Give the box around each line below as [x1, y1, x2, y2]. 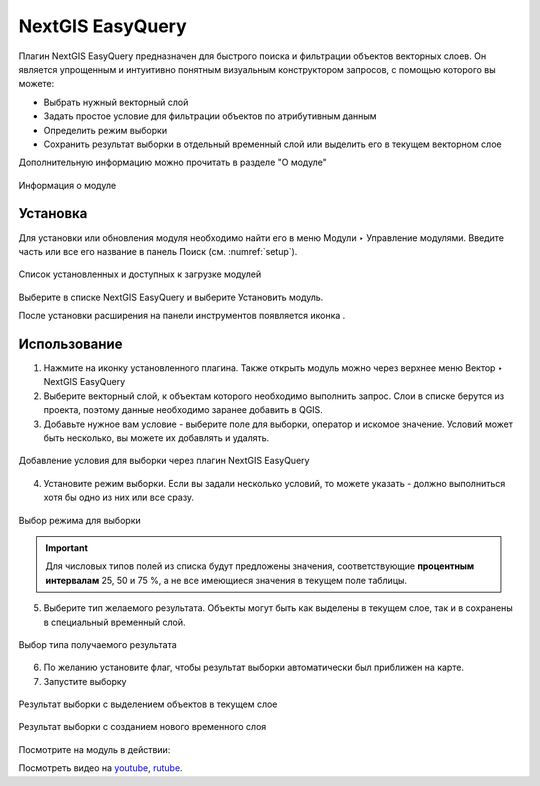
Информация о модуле [18, 179, 117, 191]
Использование [18, 335, 123, 352]
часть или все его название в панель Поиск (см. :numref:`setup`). [18, 245, 298, 257]
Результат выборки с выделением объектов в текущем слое [18, 698, 278, 710]
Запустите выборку [43, 675, 127, 687]
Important [45, 541, 89, 554]
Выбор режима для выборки [18, 514, 142, 526]
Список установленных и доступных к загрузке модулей [18, 268, 262, 280]
